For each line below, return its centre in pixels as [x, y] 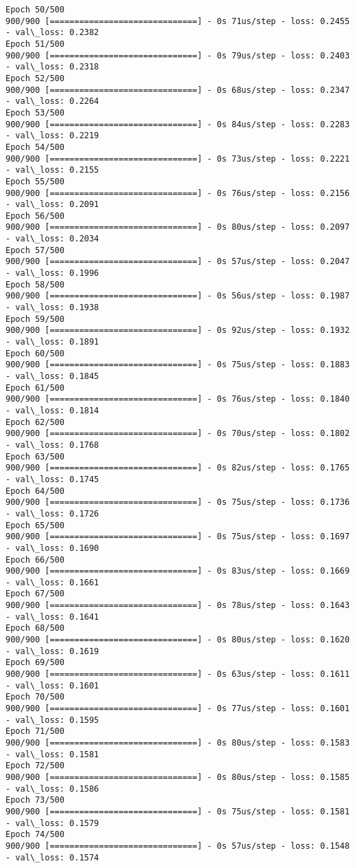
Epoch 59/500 [35, 319]
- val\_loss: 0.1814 [53, 410]
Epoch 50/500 [35, 10]
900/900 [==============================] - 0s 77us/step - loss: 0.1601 [178, 709]
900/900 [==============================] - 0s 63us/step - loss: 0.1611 [178, 674]
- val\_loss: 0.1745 [53, 479]
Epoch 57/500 [35, 250]
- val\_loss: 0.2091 [53, 205]
